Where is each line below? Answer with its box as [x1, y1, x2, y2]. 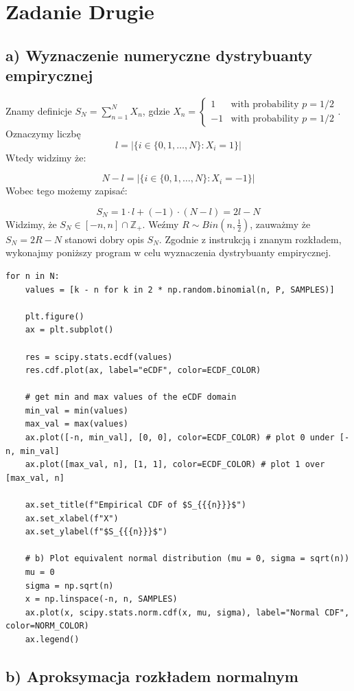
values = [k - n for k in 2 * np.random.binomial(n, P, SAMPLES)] [25, 284, 335, 295]
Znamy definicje [5, 103, 72, 117]
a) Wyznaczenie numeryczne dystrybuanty [5, 44, 313, 65]
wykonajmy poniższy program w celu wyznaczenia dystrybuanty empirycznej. [5, 245, 331, 260]
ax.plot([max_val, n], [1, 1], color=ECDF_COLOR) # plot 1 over [25, 460, 325, 470]
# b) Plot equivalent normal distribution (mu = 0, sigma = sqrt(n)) [25, 554, 350, 564]
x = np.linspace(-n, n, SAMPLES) [25, 594, 178, 604]
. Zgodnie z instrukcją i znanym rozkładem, [158, 231, 342, 246]
